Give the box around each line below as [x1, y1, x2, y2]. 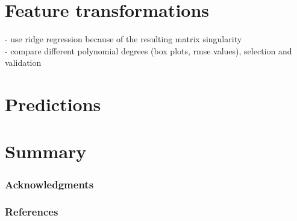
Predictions [5, 92, 101, 117]
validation [5, 56, 42, 69]
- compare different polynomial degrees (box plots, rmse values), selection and [5, 44, 292, 57]
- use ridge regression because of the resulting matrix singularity [5, 33, 242, 45]
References [5, 204, 58, 219]
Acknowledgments [5, 176, 94, 191]
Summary [5, 139, 87, 164]
